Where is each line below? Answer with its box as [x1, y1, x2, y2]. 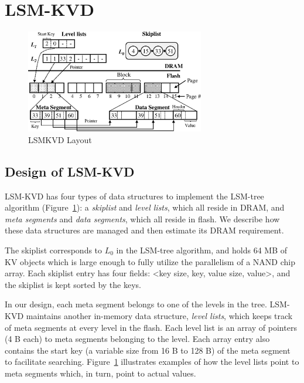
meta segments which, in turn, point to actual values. [5, 367, 196, 379]
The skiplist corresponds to [5, 243, 103, 256]
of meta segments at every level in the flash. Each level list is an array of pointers [5, 321, 297, 333]
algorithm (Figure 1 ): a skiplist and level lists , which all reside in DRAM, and [5, 201, 285, 213]
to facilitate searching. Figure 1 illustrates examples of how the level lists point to [5, 355, 299, 368]
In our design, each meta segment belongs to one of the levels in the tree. [5, 298, 267, 310]
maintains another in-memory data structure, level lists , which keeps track [26, 309, 293, 321]
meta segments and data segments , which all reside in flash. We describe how [5, 212, 280, 225]
